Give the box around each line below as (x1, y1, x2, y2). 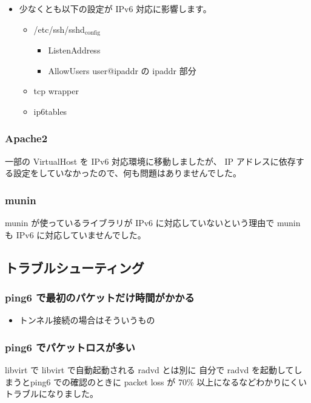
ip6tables (33, 105, 67, 117)
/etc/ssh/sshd (33, 22, 85, 35)
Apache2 (5, 131, 48, 146)
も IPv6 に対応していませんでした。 (5, 228, 146, 241)
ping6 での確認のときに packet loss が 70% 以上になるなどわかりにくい (30, 375, 307, 388)
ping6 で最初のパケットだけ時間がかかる (5, 289, 195, 305)
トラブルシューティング (5, 258, 144, 277)
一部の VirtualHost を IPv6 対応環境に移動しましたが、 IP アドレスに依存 (5, 154, 296, 167)
